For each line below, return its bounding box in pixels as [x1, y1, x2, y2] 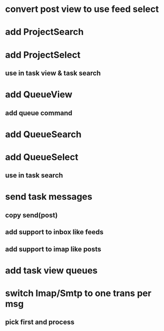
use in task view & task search [5, 69, 101, 77]
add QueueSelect [5, 151, 79, 163]
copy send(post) [5, 211, 58, 219]
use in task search [5, 171, 63, 180]
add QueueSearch [5, 129, 82, 140]
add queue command [5, 109, 73, 117]
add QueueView [5, 89, 73, 100]
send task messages [5, 191, 93, 202]
